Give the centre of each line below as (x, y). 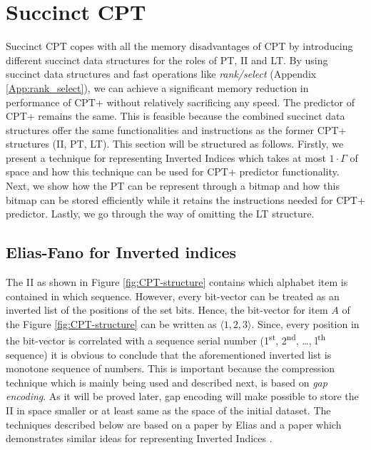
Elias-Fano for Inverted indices (121, 252)
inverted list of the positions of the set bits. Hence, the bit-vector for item (167, 310)
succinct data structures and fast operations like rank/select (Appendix (161, 74)
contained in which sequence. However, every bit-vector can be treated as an (173, 296)
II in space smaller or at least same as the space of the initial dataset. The (168, 410)
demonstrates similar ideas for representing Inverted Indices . (139, 438)
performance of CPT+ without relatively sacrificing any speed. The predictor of (181, 102)
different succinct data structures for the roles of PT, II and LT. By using (167, 60)
